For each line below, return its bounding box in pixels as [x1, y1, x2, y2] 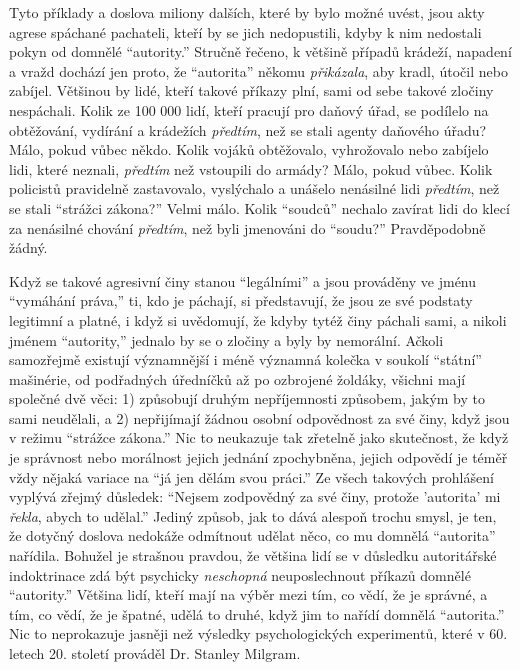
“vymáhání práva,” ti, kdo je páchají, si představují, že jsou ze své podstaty [9, 290, 473, 311]
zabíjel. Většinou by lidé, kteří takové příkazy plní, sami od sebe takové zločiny [9, 80, 494, 101]
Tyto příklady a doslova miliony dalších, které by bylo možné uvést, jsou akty [9, 2, 485, 22]
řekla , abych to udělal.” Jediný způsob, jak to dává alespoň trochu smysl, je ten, [9, 505, 497, 526]
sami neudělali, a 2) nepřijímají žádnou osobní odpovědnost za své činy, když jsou [9, 407, 510, 428]
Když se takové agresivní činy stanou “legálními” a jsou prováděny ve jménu [9, 270, 477, 291]
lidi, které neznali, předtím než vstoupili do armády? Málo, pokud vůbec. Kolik [9, 158, 493, 179]
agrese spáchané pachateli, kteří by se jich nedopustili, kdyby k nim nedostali [9, 21, 482, 42]
